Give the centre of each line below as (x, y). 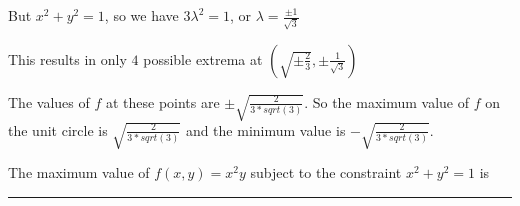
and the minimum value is (265, 129)
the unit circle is (58, 129)
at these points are (162, 101)
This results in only (67, 58)
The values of (49, 101)
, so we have (141, 15)
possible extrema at (203, 58)
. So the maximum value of (387, 101)
